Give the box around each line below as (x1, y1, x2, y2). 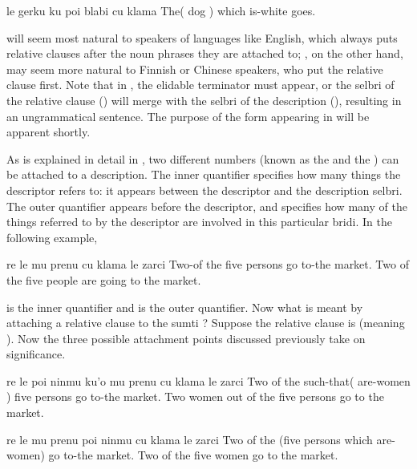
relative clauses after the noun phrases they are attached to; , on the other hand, (6, 45, 403, 62)
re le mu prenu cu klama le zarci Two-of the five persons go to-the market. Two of (6, 256, 409, 273)
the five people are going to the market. (6, 271, 201, 288)
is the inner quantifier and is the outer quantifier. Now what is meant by (6, 298, 363, 315)
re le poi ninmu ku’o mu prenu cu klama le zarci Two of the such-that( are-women (6, 372, 411, 389)
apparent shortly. (6, 123, 91, 140)
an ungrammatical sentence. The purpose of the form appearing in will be (6, 107, 370, 124)
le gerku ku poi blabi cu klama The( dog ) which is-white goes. (6, 2, 316, 18)
